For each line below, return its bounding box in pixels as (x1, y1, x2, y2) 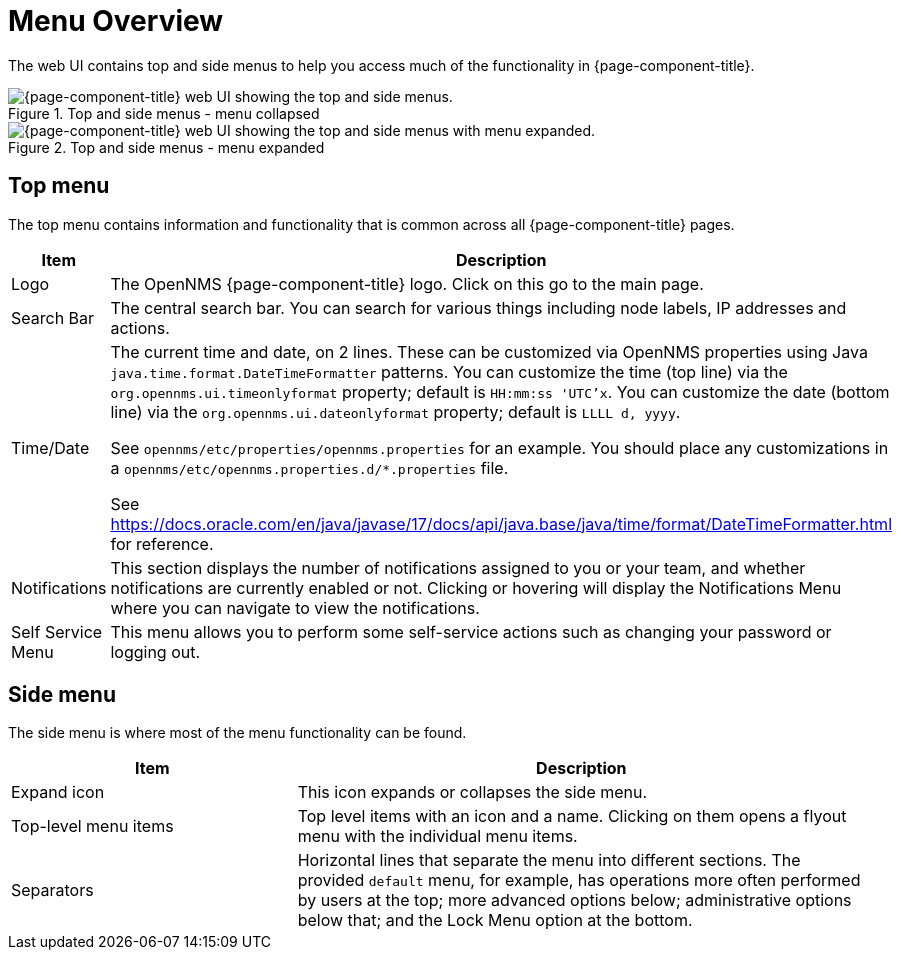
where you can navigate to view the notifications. (110, 597, 480, 618)
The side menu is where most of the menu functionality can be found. (8, 724, 467, 742)
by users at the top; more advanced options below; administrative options (297, 890, 852, 911)
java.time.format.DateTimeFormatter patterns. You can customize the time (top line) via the (110, 361, 788, 382)
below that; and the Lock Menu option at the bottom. (297, 910, 693, 931)
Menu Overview (8, 4, 224, 38)
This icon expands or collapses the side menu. (297, 782, 648, 803)
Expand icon (11, 782, 105, 803)
